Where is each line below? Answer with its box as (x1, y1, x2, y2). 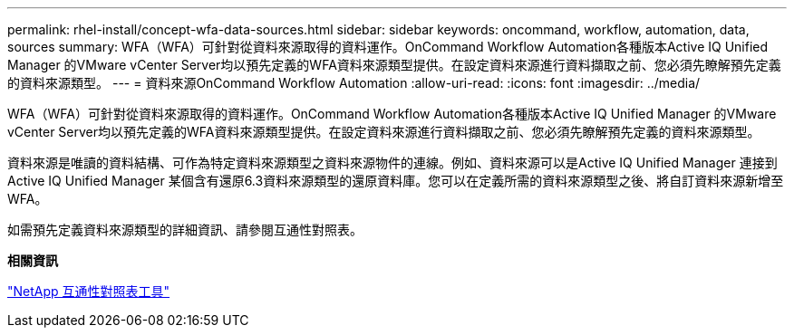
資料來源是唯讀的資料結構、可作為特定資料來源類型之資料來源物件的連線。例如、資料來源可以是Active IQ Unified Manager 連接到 (7, 155, 778, 170)
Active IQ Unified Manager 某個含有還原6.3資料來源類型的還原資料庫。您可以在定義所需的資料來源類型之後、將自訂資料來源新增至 (7, 173, 784, 188)
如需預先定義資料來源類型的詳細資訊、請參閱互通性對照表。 (7, 222, 363, 237)
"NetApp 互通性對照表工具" (7, 283, 170, 299)
